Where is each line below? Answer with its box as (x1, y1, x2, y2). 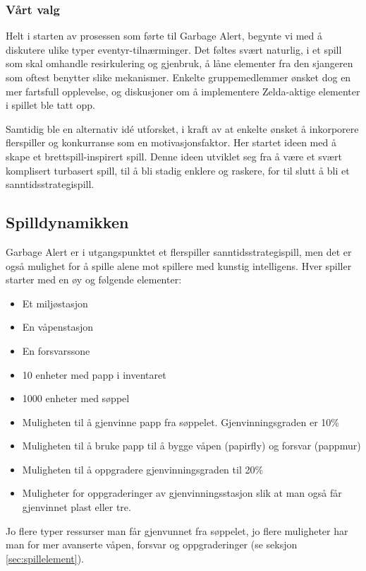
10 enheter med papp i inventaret (22, 367, 166, 382)
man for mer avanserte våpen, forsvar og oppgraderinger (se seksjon (6, 537, 298, 552)
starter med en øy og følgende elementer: (6, 272, 182, 287)
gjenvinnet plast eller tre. (22, 500, 131, 514)
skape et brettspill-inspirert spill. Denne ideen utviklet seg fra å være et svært (6, 148, 342, 163)
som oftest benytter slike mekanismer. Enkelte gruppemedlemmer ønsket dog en (6, 70, 351, 84)
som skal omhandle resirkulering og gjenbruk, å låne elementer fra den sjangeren (6, 56, 353, 71)
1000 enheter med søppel (22, 391, 130, 406)
